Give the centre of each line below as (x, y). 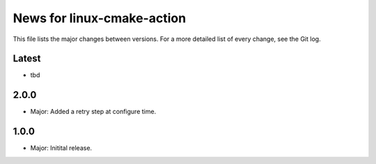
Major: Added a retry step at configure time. (93, 112)
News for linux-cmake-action (100, 18)
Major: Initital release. (61, 148)
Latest (27, 59)
